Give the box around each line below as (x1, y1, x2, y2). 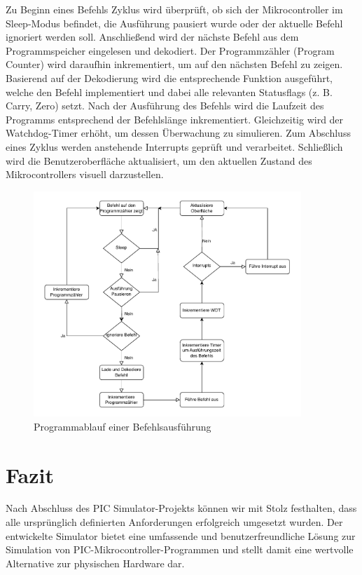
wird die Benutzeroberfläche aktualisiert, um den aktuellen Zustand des (6, 153, 312, 168)
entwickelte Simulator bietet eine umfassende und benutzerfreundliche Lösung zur (6, 528, 356, 543)
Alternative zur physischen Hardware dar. (6, 555, 185, 570)
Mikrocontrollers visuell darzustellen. (6, 167, 164, 182)
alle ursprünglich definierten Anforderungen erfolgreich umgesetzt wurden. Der (6, 515, 343, 529)
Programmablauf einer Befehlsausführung (34, 419, 211, 433)
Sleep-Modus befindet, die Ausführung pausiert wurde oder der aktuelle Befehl (6, 15, 343, 30)
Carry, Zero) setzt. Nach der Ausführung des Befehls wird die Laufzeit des (6, 98, 324, 113)
